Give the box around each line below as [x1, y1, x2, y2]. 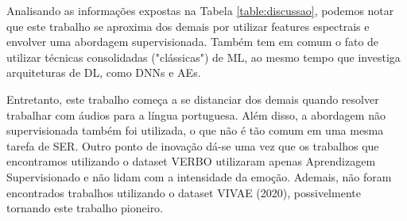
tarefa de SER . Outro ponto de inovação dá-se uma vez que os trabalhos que [6, 137, 379, 154]
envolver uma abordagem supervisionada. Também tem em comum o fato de [6, 33, 379, 50]
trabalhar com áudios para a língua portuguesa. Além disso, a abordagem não [6, 106, 386, 123]
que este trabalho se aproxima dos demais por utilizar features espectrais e [6, 17, 370, 34]
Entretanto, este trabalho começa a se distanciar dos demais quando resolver [6, 90, 379, 107]
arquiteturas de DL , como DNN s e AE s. [6, 64, 201, 81]
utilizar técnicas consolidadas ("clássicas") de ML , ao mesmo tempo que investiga [6, 48, 401, 65]
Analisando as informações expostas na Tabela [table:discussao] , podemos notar [6, 2, 394, 18]
